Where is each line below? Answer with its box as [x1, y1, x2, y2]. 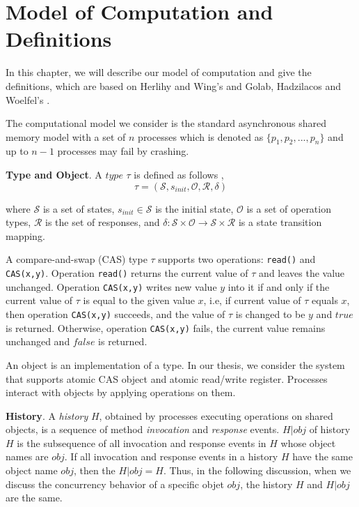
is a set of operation [246, 201, 331, 215]
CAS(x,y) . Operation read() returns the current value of [6, 266, 248, 280]
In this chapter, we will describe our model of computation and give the [6, 65, 312, 80]
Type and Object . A [6, 167, 102, 182]
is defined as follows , [134, 167, 224, 182]
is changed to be [235, 307, 305, 321]
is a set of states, [42, 201, 115, 215]
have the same [292, 449, 353, 464]
